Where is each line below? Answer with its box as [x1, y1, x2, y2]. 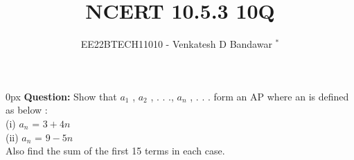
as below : [6, 103, 48, 117]
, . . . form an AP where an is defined [190, 89, 349, 103]
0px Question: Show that [6, 89, 117, 103]
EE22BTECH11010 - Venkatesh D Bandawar [80, 37, 272, 51]
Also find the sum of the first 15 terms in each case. [6, 143, 225, 158]
